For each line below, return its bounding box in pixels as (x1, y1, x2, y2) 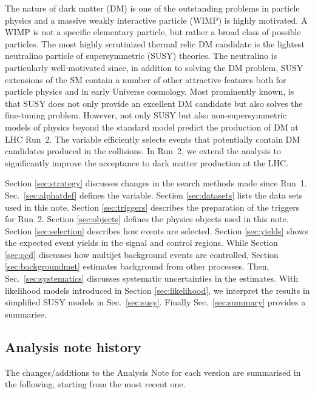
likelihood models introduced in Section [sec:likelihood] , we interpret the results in (5, 284, 310, 296)
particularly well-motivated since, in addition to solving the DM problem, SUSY (5, 61, 303, 73)
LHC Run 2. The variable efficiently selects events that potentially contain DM (5, 132, 300, 145)
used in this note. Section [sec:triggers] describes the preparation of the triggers (5, 200, 300, 213)
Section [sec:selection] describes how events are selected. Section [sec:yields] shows (5, 224, 308, 237)
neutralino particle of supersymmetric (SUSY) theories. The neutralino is (5, 49, 277, 62)
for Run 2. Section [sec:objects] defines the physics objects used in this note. (5, 212, 289, 225)
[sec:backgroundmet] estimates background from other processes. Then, (5, 260, 269, 273)
